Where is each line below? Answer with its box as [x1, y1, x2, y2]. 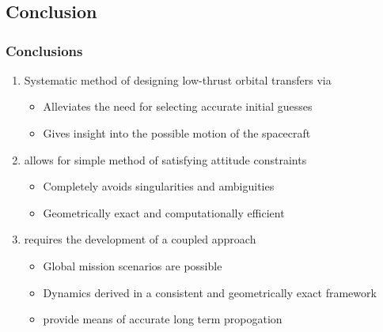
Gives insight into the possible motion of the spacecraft [43, 124, 311, 141]
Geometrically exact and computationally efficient [43, 204, 285, 221]
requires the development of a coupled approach [24, 231, 256, 247]
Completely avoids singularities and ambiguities [43, 178, 275, 194]
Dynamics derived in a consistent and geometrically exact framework [43, 284, 377, 300]
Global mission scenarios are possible [43, 257, 222, 274]
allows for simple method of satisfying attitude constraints [24, 151, 307, 168]
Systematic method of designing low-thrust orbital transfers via [24, 71, 332, 88]
